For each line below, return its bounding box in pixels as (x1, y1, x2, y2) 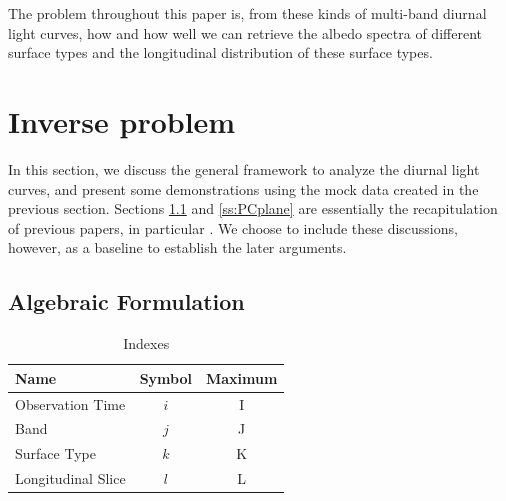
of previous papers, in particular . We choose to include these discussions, (8, 217, 458, 238)
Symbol (139, 367, 192, 388)
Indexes (123, 333, 170, 354)
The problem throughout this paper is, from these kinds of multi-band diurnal (8, 3, 487, 23)
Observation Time (15, 393, 126, 414)
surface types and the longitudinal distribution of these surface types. (8, 42, 433, 63)
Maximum (206, 367, 278, 388)
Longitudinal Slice (15, 468, 126, 489)
